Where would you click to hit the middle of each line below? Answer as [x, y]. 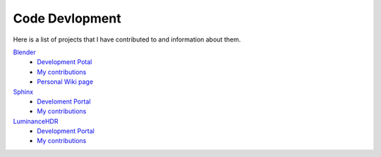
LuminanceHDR [36, 121]
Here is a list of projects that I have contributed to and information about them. [127, 39]
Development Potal [65, 62]
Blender [24, 52]
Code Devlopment [67, 18]
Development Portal [66, 131]
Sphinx [23, 92]
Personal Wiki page [65, 82]
